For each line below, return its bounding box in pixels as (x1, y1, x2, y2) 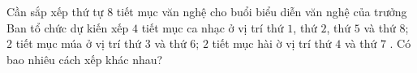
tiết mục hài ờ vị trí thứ (212, 35, 332, 52)
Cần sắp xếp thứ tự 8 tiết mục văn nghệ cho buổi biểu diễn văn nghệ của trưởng (6, 3, 407, 19)
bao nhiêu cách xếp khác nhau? (6, 50, 163, 67)
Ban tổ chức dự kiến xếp (6, 19, 129, 36)
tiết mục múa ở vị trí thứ (15, 35, 142, 52)
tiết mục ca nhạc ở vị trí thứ (141, 19, 284, 36)
